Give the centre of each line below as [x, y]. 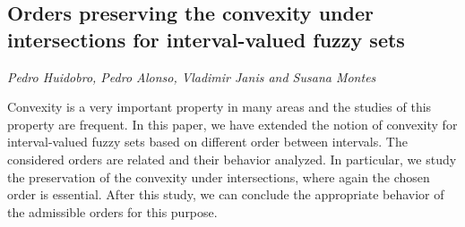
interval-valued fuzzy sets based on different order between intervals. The [207, 142]
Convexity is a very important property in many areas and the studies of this [220, 107]
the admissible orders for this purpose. [112, 211]
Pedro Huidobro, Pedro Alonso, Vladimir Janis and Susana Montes [192, 76]
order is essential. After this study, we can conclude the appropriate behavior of [226, 194]
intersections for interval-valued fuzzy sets [206, 39]
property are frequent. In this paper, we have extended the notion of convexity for [232, 124]
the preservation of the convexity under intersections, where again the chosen [219, 177]
